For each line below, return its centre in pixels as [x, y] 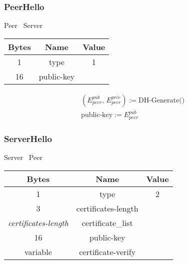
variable [38, 251]
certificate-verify [107, 251]
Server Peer [23, 157]
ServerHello [28, 138]
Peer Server [23, 25]
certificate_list [107, 222]
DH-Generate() [161, 100]
